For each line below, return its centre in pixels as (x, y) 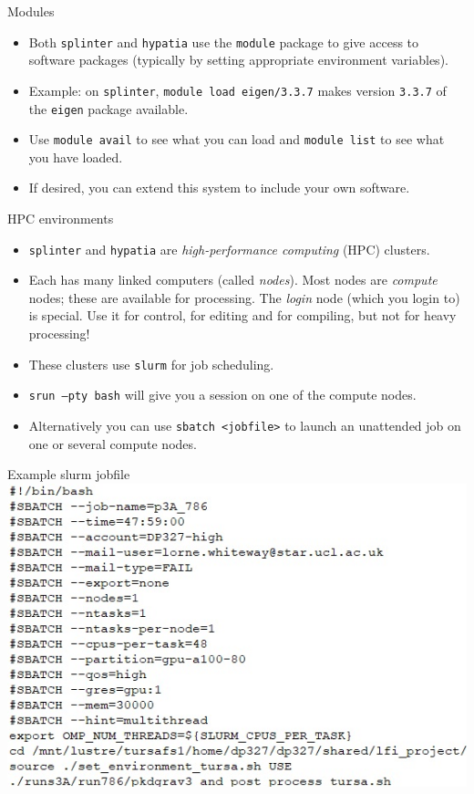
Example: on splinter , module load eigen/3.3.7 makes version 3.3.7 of (237, 90)
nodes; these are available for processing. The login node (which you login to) (244, 297)
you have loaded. (76, 157)
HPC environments (61, 218)
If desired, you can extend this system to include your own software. (219, 188)
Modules (31, 11)
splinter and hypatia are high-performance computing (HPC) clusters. (229, 249)
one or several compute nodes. (113, 443)
